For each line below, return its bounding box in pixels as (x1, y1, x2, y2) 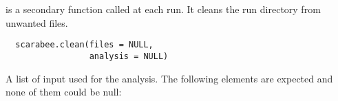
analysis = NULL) (89, 51, 169, 61)
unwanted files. (6, 15, 68, 30)
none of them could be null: (6, 85, 122, 99)
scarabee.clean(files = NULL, (15, 40, 154, 50)
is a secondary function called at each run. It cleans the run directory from (6, 2, 321, 16)
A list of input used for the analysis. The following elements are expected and (6, 71, 333, 85)
